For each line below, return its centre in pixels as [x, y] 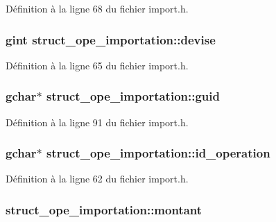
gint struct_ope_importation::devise [111, 39]
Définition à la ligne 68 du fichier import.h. [97, 8]
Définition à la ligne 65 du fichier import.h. [97, 65]
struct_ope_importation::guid [133, 96]
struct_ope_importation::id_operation [158, 153]
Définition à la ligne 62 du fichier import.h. [97, 179]
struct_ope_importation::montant [104, 209]
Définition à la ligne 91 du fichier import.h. [97, 122]
